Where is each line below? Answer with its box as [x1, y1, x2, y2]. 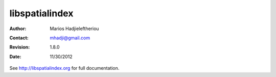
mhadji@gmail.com [50, 35, 90, 41]
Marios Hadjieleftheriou [50, 25, 99, 32]
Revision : [9, 44, 30, 50]
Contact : [9, 35, 29, 41]
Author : [9, 25, 27, 32]
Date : [9, 54, 21, 60]
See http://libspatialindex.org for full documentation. [9, 65, 120, 71]
